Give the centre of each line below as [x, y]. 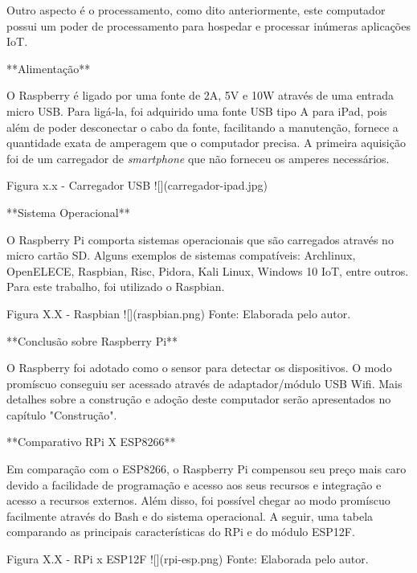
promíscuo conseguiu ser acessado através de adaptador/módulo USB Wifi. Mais [204, 383]
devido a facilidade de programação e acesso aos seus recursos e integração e [194, 484]
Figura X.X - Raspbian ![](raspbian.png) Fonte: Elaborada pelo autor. [179, 313]
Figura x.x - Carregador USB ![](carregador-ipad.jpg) [137, 185]
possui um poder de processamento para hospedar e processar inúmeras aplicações [208, 25]
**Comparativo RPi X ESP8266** [91, 442]
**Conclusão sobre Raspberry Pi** [92, 340]
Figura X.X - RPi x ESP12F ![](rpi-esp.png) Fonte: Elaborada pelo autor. [188, 559]
